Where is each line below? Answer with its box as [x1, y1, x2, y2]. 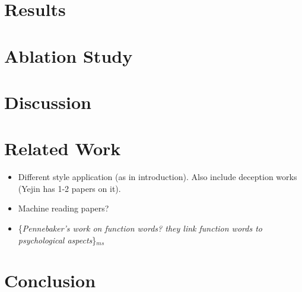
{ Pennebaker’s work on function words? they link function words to [18, 222, 262, 235]
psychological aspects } [18, 233, 97, 246]
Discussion [4, 89, 91, 114]
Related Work [4, 136, 121, 161]
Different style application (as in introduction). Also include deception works [18, 171, 297, 183]
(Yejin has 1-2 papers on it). [18, 182, 121, 194]
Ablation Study [4, 43, 133, 68]
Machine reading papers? [18, 202, 109, 214]
